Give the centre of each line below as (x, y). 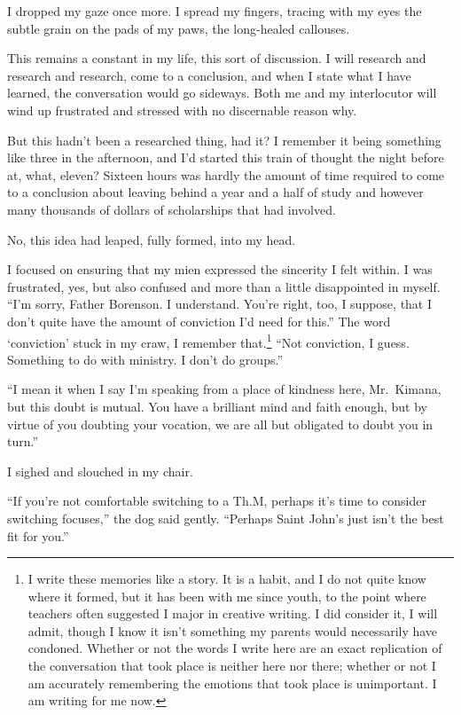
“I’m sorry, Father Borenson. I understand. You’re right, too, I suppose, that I (220, 304)
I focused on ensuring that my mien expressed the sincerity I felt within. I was (220, 269)
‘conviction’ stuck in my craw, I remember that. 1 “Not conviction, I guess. (208, 341)
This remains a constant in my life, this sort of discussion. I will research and (217, 58)
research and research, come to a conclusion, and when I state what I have (209, 75)
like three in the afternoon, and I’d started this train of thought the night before (226, 157)
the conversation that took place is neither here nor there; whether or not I (232, 666)
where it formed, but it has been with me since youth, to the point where (227, 596)
